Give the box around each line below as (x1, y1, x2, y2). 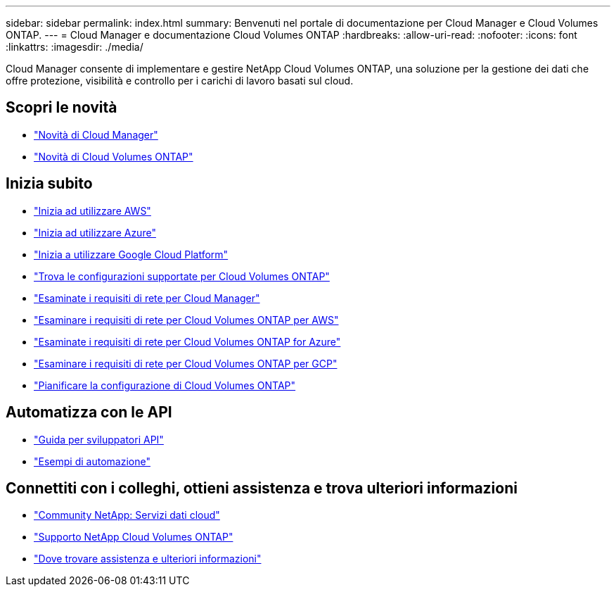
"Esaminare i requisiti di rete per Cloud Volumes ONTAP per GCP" (34, 357, 338, 370)
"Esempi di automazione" (34, 455, 150, 467)
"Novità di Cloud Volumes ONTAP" (34, 150, 193, 163)
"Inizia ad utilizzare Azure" (34, 226, 156, 239)
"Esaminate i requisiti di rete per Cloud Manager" (34, 291, 260, 304)
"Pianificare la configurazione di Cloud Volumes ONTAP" (34, 379, 296, 391)
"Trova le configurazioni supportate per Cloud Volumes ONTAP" (34, 270, 330, 282)
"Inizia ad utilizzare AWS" (34, 204, 151, 217)
